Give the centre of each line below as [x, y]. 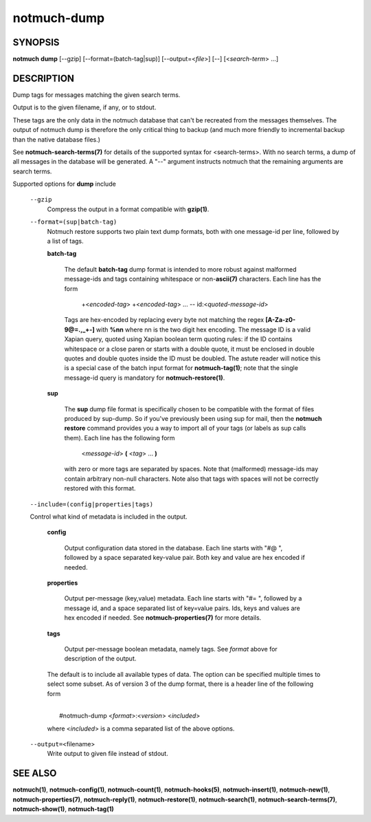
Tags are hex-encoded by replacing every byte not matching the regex [164, 320]
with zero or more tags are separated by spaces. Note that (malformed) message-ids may [191, 469]
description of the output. [100, 659]
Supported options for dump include [64, 184]
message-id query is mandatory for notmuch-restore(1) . [145, 378]
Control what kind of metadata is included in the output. [109, 517]
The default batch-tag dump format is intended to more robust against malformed [180, 269]
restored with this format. [100, 488]
